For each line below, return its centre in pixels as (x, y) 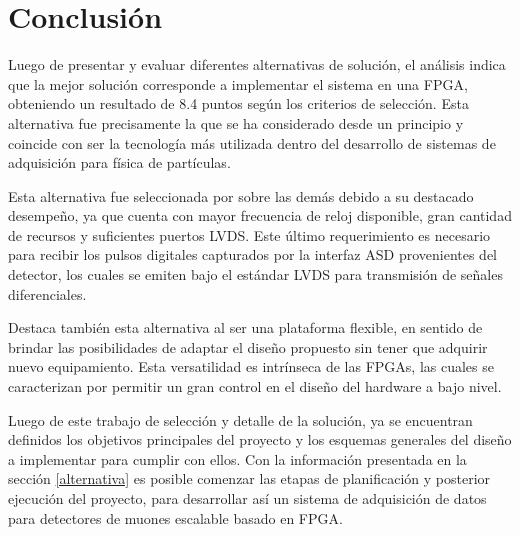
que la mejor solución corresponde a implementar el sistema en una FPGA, (238, 83)
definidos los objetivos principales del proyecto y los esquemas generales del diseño (260, 439)
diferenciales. (47, 293)
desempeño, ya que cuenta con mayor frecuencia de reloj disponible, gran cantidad (260, 215)
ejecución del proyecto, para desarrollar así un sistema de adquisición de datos (247, 498)
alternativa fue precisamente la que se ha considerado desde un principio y (236, 122)
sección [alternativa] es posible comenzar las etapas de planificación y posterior (249, 478)
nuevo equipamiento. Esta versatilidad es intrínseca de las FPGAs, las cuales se (251, 366)
